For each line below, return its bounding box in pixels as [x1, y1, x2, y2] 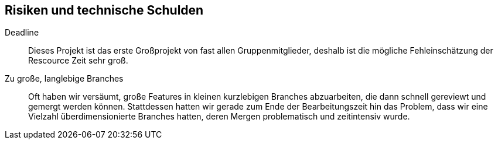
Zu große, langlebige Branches [5, 73, 124, 84]
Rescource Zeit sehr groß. [28, 55, 128, 66]
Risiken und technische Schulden [5, 3, 204, 17]
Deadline [5, 27, 39, 38]
